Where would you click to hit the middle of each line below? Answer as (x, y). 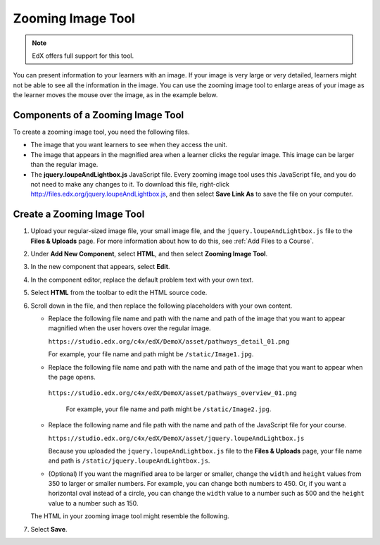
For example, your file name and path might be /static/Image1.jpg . (151, 354)
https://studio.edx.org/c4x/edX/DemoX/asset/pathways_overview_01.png (172, 393)
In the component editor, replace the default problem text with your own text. (142, 280)
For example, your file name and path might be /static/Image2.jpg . (169, 409)
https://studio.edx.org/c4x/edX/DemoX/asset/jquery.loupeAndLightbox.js (176, 438)
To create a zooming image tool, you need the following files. (101, 132)
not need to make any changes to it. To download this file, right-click (130, 184)
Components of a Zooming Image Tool (99, 115)
